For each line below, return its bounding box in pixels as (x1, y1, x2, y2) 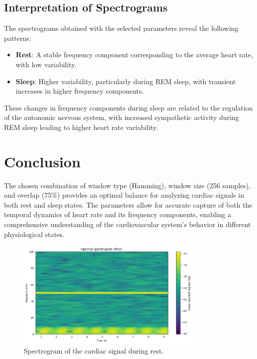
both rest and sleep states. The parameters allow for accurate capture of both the (4, 199, 253, 210)
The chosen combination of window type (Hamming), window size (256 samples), (4, 180, 251, 190)
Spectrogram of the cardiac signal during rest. (24, 345, 164, 356)
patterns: (4, 32, 31, 43)
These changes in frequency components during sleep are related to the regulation (4, 102, 253, 113)
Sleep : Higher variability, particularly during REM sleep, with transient (15, 76, 236, 86)
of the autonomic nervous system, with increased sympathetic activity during (4, 112, 239, 122)
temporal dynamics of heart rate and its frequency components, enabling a (4, 209, 231, 220)
